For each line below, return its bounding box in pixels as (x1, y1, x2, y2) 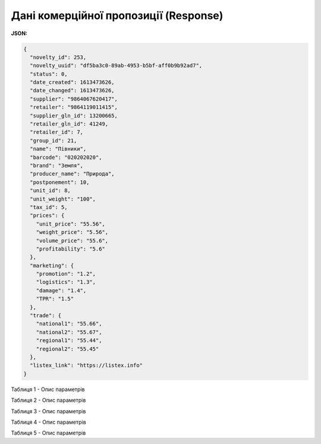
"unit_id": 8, (30, 187, 71, 194)
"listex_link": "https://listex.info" (30, 362, 143, 369)
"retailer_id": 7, (30, 129, 83, 136)
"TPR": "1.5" (36, 295, 74, 302)
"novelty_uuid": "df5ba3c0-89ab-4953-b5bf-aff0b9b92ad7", (30, 62, 203, 69)
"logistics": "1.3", (36, 279, 96, 286)
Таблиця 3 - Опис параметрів (11, 408, 86, 415)
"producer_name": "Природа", (30, 170, 115, 177)
